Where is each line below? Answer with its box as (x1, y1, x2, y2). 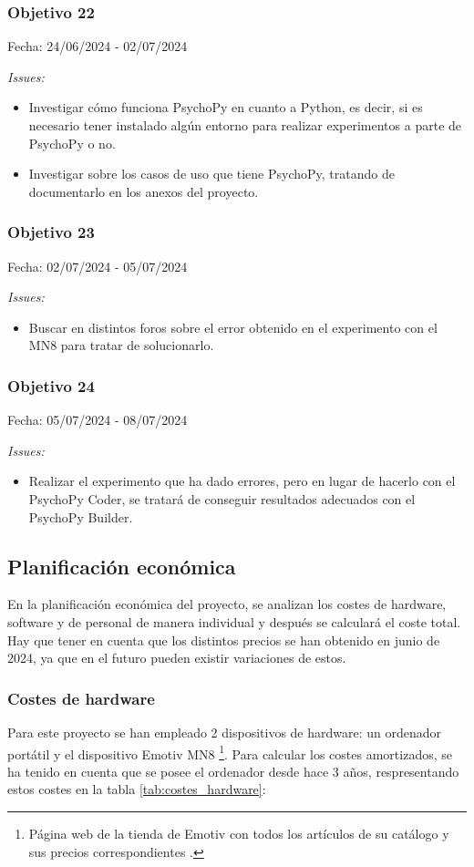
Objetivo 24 (7, 374, 95, 397)
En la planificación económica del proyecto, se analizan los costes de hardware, (7, 594, 447, 614)
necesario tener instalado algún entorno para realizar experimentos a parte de (28, 116, 462, 134)
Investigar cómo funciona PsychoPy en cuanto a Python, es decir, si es (28, 98, 423, 117)
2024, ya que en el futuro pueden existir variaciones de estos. (7, 648, 346, 667)
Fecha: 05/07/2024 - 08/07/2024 (7, 410, 188, 429)
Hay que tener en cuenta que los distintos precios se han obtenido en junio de (7, 630, 440, 649)
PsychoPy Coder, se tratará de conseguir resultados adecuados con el (28, 489, 416, 508)
